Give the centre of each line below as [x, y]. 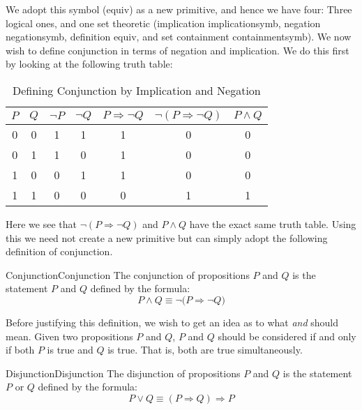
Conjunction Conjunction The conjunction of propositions [128, 274]
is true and [70, 350]
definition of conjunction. [59, 251]
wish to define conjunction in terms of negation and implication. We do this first [178, 50]
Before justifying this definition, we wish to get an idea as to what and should [172, 322]
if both [20, 350]
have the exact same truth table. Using [273, 223]
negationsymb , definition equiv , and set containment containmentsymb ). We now [179, 37]
